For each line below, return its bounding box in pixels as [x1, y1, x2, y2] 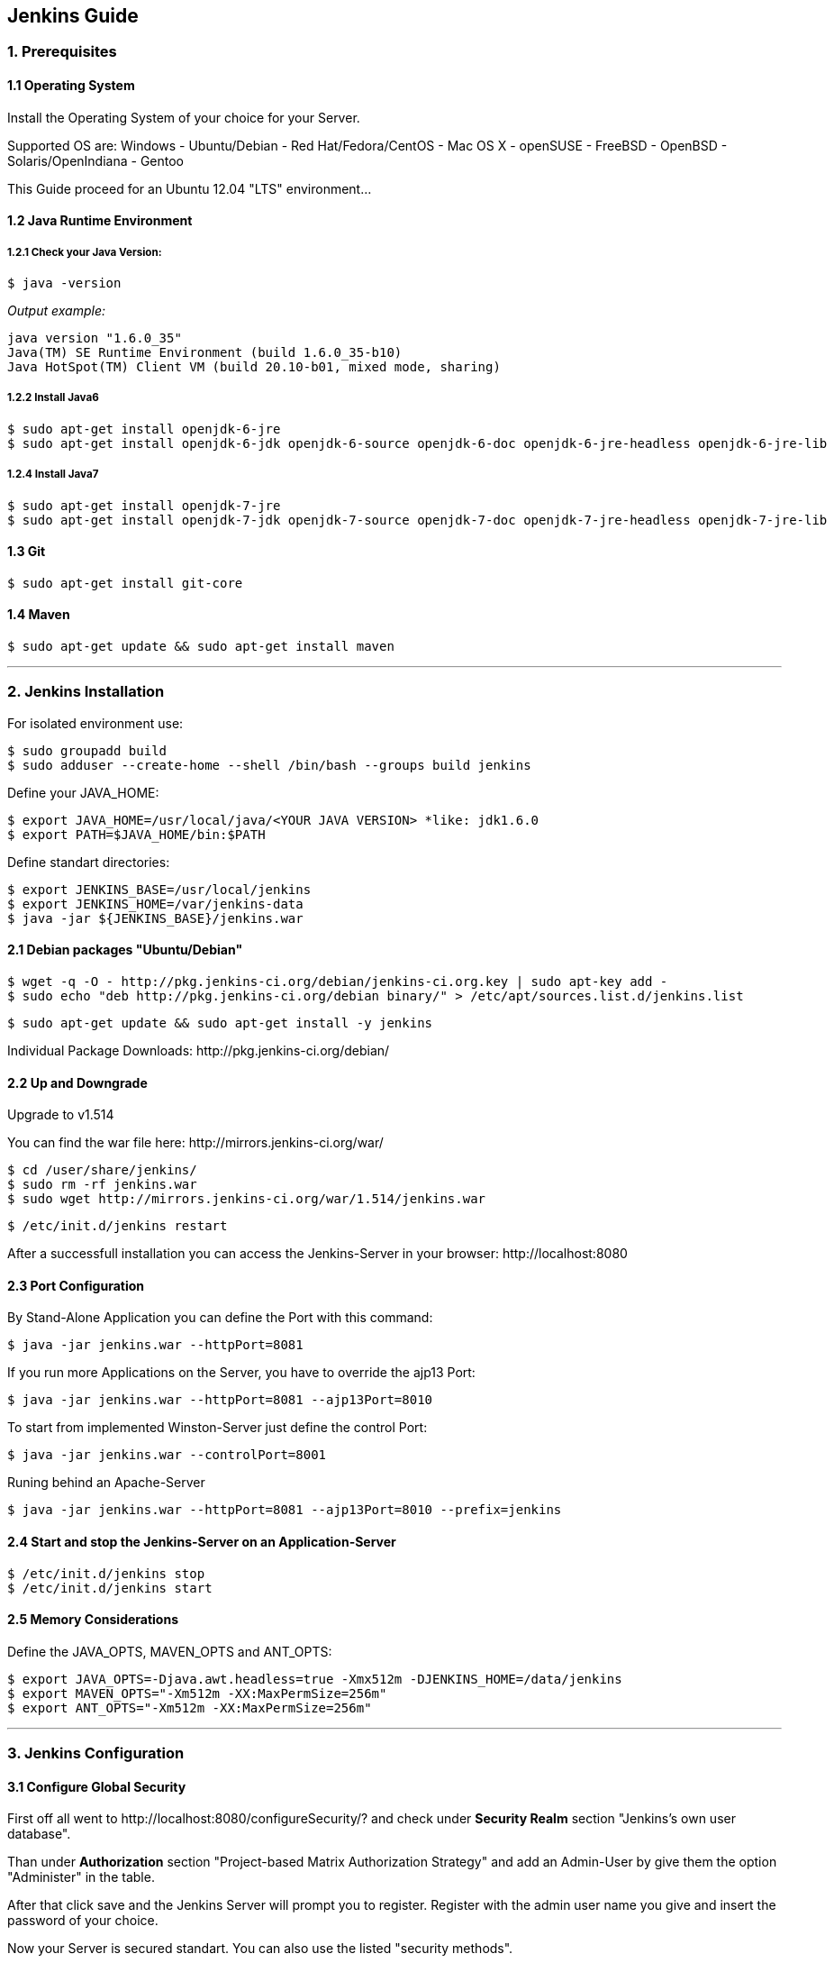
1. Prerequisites [7, 42, 117, 61]
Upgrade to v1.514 [7, 1107, 114, 1123]
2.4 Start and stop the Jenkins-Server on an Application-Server [7, 1534, 396, 1550]
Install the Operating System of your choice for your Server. [7, 109, 360, 125]
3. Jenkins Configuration [7, 1744, 185, 1763]
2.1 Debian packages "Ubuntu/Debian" [7, 942, 243, 958]
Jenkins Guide [7, 5, 139, 27]
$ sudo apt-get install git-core [7, 575, 243, 590]
